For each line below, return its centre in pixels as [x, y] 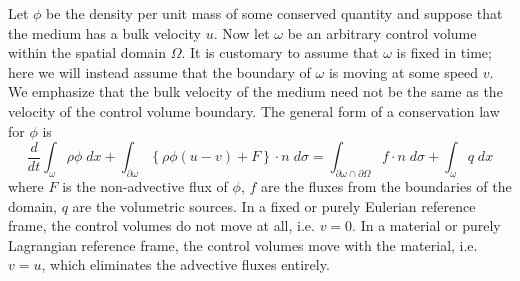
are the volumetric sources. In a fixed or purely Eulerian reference [274, 205]
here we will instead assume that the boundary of [159, 71]
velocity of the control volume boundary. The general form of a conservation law [254, 110]
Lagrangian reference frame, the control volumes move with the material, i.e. [243, 244]
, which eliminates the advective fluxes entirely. [185, 264]
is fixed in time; [444, 52]
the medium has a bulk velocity [104, 32]
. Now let [241, 32]
